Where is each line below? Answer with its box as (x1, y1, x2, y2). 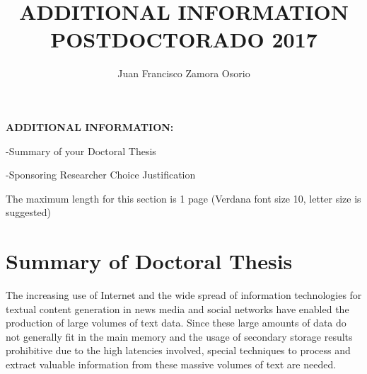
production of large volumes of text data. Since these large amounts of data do (6, 315, 346, 330)
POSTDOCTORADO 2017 (50, 25, 318, 54)
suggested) (6, 205, 51, 220)
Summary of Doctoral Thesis (6, 246, 293, 276)
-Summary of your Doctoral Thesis (6, 143, 156, 158)
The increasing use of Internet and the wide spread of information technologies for (6, 288, 362, 302)
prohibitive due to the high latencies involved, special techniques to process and (6, 343, 351, 358)
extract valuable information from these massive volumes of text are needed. (6, 356, 337, 371)
